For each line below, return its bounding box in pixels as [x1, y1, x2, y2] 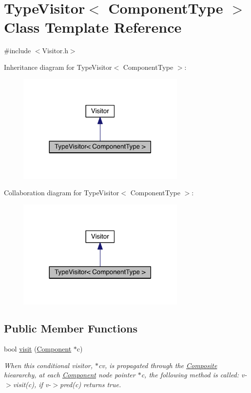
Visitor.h [42, 45, 68, 56]
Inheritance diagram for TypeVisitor [4, 62, 112, 72]
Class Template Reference [4, 17, 182, 37]
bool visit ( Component [4, 344, 72, 354]
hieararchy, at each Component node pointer [4, 370, 135, 380]
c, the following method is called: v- [141, 370, 247, 380]
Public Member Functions [4, 321, 137, 336]
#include [4, 45, 31, 56]
